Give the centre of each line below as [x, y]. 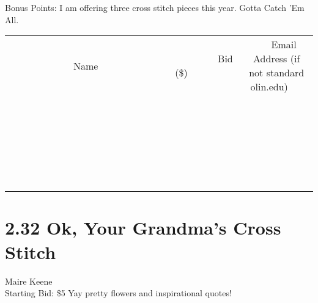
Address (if [277, 59]
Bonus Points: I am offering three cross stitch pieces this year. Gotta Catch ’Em [155, 7]
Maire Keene [29, 281]
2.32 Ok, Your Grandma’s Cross [143, 228]
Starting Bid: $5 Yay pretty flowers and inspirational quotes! [118, 293]
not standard [277, 73]
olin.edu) [269, 87]
